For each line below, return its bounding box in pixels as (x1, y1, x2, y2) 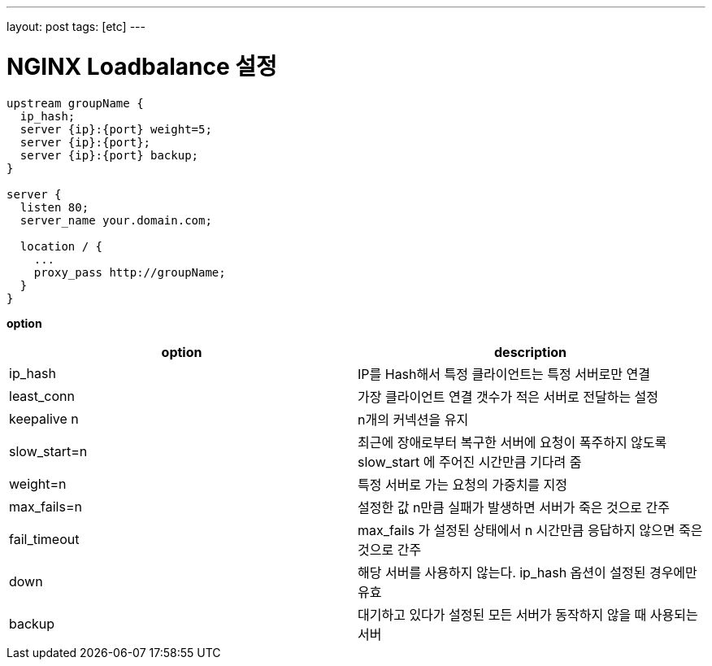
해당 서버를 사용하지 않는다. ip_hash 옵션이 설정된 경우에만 (358, 564, 697, 581)
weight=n (9, 475, 67, 492)
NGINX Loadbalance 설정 (7, 52, 277, 81)
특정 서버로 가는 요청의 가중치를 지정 (358, 476, 568, 493)
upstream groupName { (7, 96, 144, 110)
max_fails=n (9, 498, 82, 515)
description (494, 343, 567, 360)
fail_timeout (9, 530, 80, 547)
